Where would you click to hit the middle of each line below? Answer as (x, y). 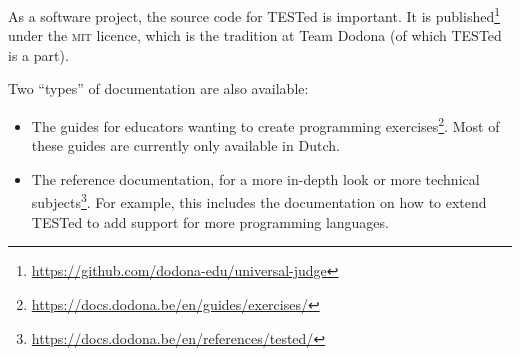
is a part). (38, 54)
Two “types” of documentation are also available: (158, 88)
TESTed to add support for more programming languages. (210, 221)
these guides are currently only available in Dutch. (185, 145)
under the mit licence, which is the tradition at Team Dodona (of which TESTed (255, 35)
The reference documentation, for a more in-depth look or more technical (255, 178)
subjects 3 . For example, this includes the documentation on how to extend (259, 201)
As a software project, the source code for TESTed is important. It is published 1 (254, 14)
